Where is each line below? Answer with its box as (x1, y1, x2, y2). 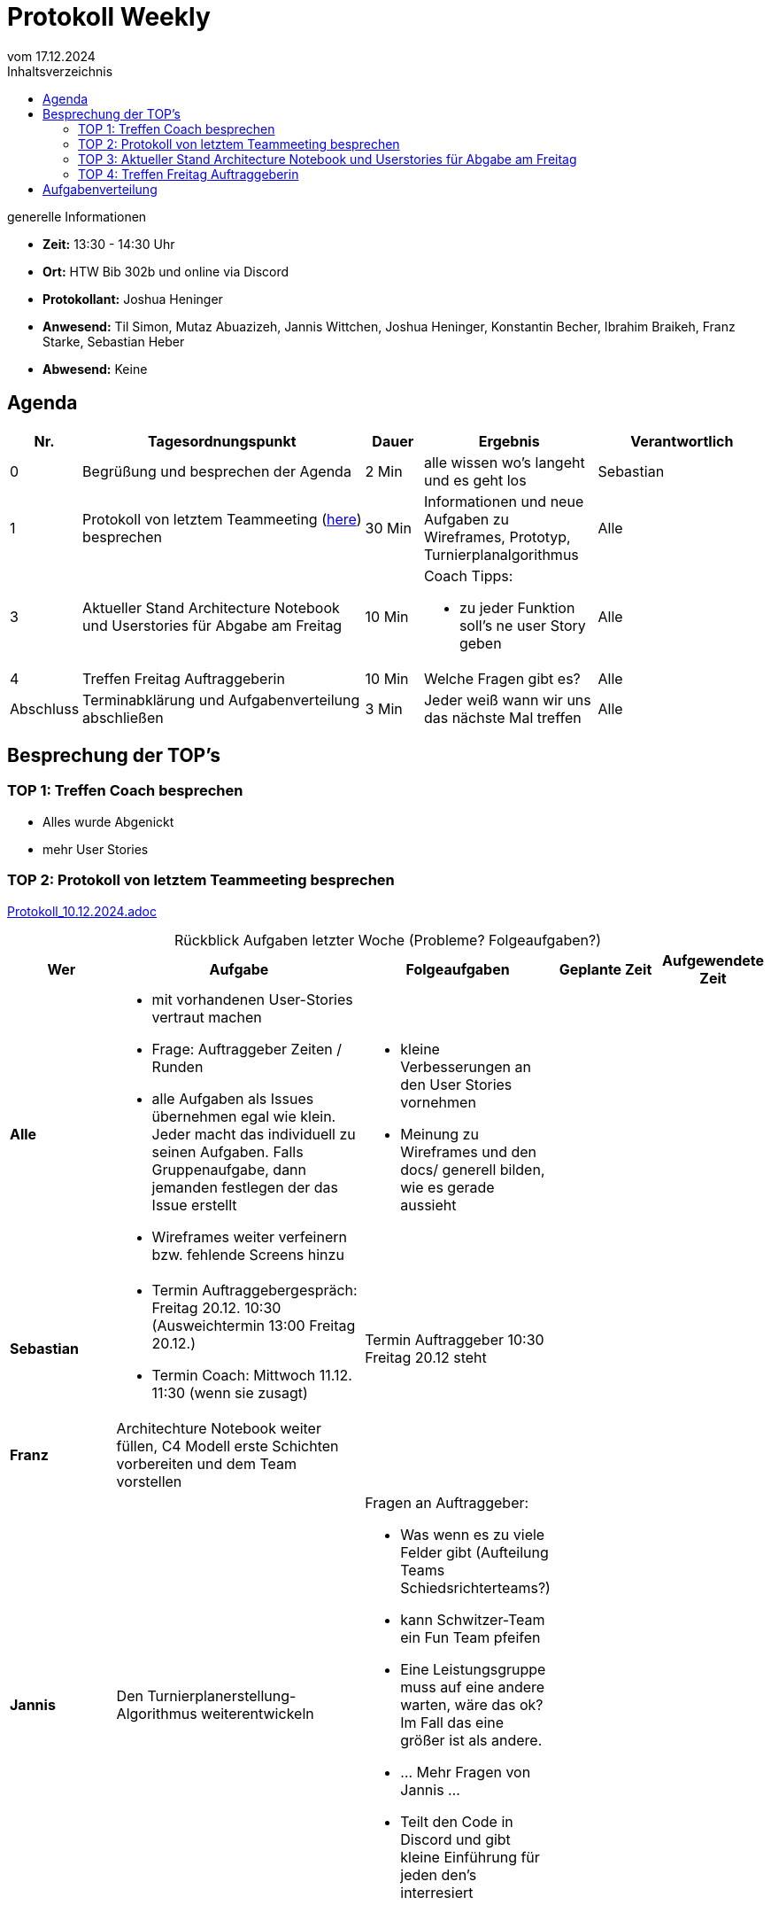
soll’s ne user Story (459, 616, 586, 634)
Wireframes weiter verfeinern (151, 1227, 347, 1246)
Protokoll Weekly (7, 2, 211, 32)
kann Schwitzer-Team (400, 1610, 545, 1629)
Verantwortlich (630, 432, 734, 450)
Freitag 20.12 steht (365, 1348, 487, 1366)
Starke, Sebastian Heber (42, 333, 185, 349)
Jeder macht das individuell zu (151, 1124, 356, 1143)
